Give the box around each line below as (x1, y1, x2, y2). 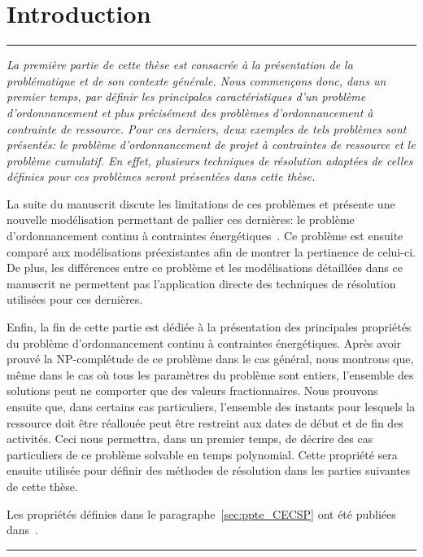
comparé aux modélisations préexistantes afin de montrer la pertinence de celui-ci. (7, 243, 416, 260)
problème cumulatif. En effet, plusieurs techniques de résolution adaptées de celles (7, 151, 413, 169)
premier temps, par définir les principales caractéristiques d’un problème (7, 88, 366, 105)
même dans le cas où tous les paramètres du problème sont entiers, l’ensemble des (7, 366, 414, 383)
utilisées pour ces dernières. (7, 291, 143, 308)
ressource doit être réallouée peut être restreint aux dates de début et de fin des (7, 414, 403, 431)
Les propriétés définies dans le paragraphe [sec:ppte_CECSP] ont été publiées (7, 505, 396, 522)
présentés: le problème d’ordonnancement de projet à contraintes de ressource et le (7, 136, 416, 153)
